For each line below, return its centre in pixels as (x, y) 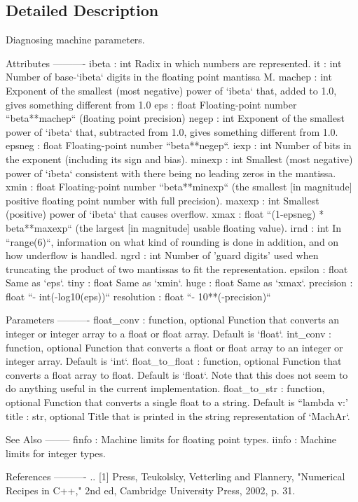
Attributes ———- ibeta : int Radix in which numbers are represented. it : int (174, 63)
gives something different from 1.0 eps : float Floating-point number (151, 104)
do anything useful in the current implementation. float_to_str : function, (165, 388)
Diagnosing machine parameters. (75, 40)
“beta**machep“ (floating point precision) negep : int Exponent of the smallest (175, 118)
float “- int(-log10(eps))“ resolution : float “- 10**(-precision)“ (138, 296)
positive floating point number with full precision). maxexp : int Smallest (163, 200)
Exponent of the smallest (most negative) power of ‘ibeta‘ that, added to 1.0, (171, 90)
